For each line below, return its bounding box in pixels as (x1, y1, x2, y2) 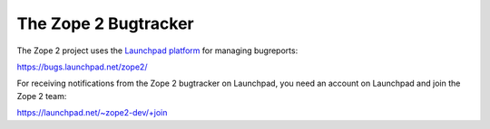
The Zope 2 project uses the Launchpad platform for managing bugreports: (16, 45, 299, 56)
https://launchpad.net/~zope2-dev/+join (16, 107, 168, 118)
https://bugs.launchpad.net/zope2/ (16, 61, 148, 72)
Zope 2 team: (16, 90, 67, 101)
